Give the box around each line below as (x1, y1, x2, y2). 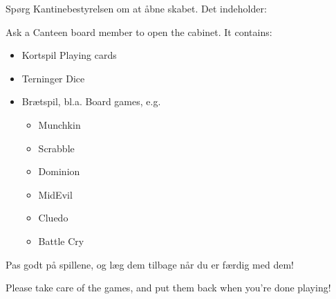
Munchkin (38, 117, 81, 132)
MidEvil (38, 187, 73, 201)
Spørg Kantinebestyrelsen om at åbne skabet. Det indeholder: (6, 1, 267, 15)
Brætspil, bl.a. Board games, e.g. (21, 94, 161, 109)
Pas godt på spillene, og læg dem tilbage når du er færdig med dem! (6, 257, 294, 271)
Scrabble (38, 141, 75, 155)
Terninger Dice (21, 71, 85, 85)
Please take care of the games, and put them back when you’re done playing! (6, 280, 331, 295)
